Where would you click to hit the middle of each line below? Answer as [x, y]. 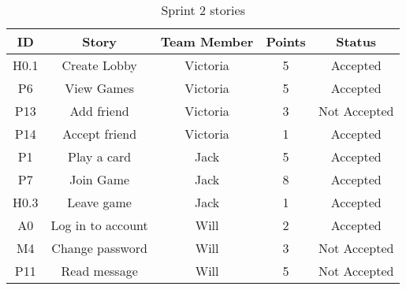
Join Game [100, 179]
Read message [99, 271]
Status [356, 41]
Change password [99, 248]
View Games [99, 88]
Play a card [99, 156]
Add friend [99, 111]
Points [286, 41]
